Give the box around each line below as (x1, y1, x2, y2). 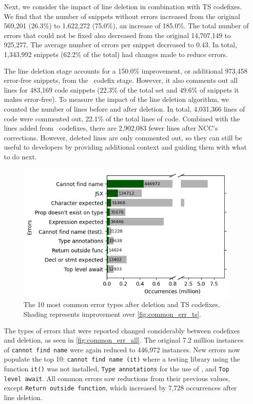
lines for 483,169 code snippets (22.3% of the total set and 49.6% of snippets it (4, 84, 239, 95)
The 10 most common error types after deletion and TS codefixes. (23, 299, 220, 309)
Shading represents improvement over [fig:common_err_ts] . (23, 308, 201, 319)
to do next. (4, 151, 37, 161)
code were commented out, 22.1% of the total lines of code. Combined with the (4, 113, 240, 123)
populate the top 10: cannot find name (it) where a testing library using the (4, 354, 240, 364)
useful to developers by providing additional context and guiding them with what (4, 142, 247, 152)
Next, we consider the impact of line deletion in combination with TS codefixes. (4, 1, 242, 11)
